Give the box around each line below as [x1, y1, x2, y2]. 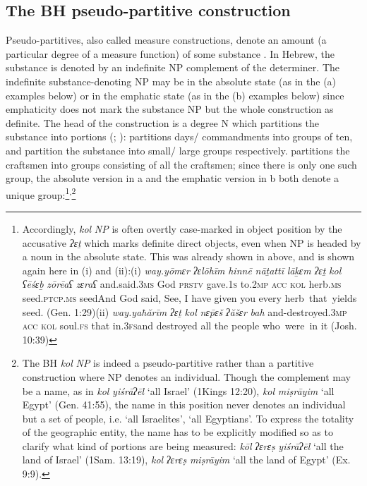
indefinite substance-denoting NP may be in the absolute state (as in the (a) [6, 73, 337, 88]
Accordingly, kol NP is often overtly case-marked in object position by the [22, 221, 342, 236]
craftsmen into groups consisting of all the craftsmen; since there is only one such [6, 157, 357, 171]
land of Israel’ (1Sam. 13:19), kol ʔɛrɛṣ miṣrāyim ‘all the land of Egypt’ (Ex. [22, 452, 351, 467]
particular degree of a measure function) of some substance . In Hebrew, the [6, 46, 335, 61]
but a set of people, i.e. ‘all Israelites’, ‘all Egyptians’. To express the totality [22, 411, 354, 425]
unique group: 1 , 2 [6, 185, 76, 202]
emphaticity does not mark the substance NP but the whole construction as [6, 102, 334, 116]
